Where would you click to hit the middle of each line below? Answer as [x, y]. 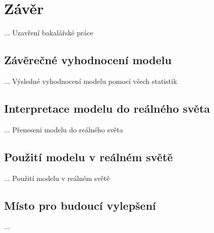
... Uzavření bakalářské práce [49, 33]
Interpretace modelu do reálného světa [107, 108]
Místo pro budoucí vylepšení [80, 205]
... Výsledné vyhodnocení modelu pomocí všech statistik [91, 81]
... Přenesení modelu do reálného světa [64, 129]
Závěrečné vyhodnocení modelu [88, 60]
